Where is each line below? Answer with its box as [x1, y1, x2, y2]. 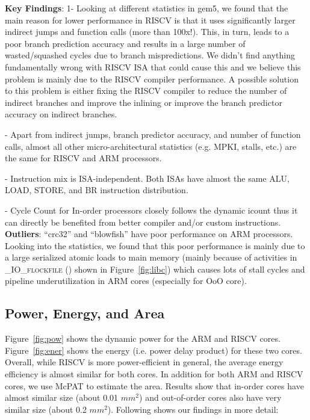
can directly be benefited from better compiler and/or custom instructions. [5, 215, 281, 228]
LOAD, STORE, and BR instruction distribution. [5, 184, 188, 196]
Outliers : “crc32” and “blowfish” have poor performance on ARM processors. [5, 227, 293, 240]
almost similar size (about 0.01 [5, 391, 119, 404]
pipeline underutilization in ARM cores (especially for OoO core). [5, 274, 247, 287]
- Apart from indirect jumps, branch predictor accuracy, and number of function [5, 128, 301, 140]
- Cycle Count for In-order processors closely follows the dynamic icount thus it [5, 203, 298, 216]
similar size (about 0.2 [5, 403, 87, 415]
